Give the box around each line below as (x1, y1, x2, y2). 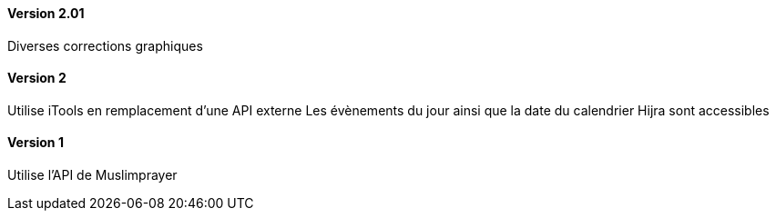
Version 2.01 (7, 5, 85, 21)
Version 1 (7, 134, 64, 151)
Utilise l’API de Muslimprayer (7, 167, 178, 183)
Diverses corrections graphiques (7, 37, 203, 54)
